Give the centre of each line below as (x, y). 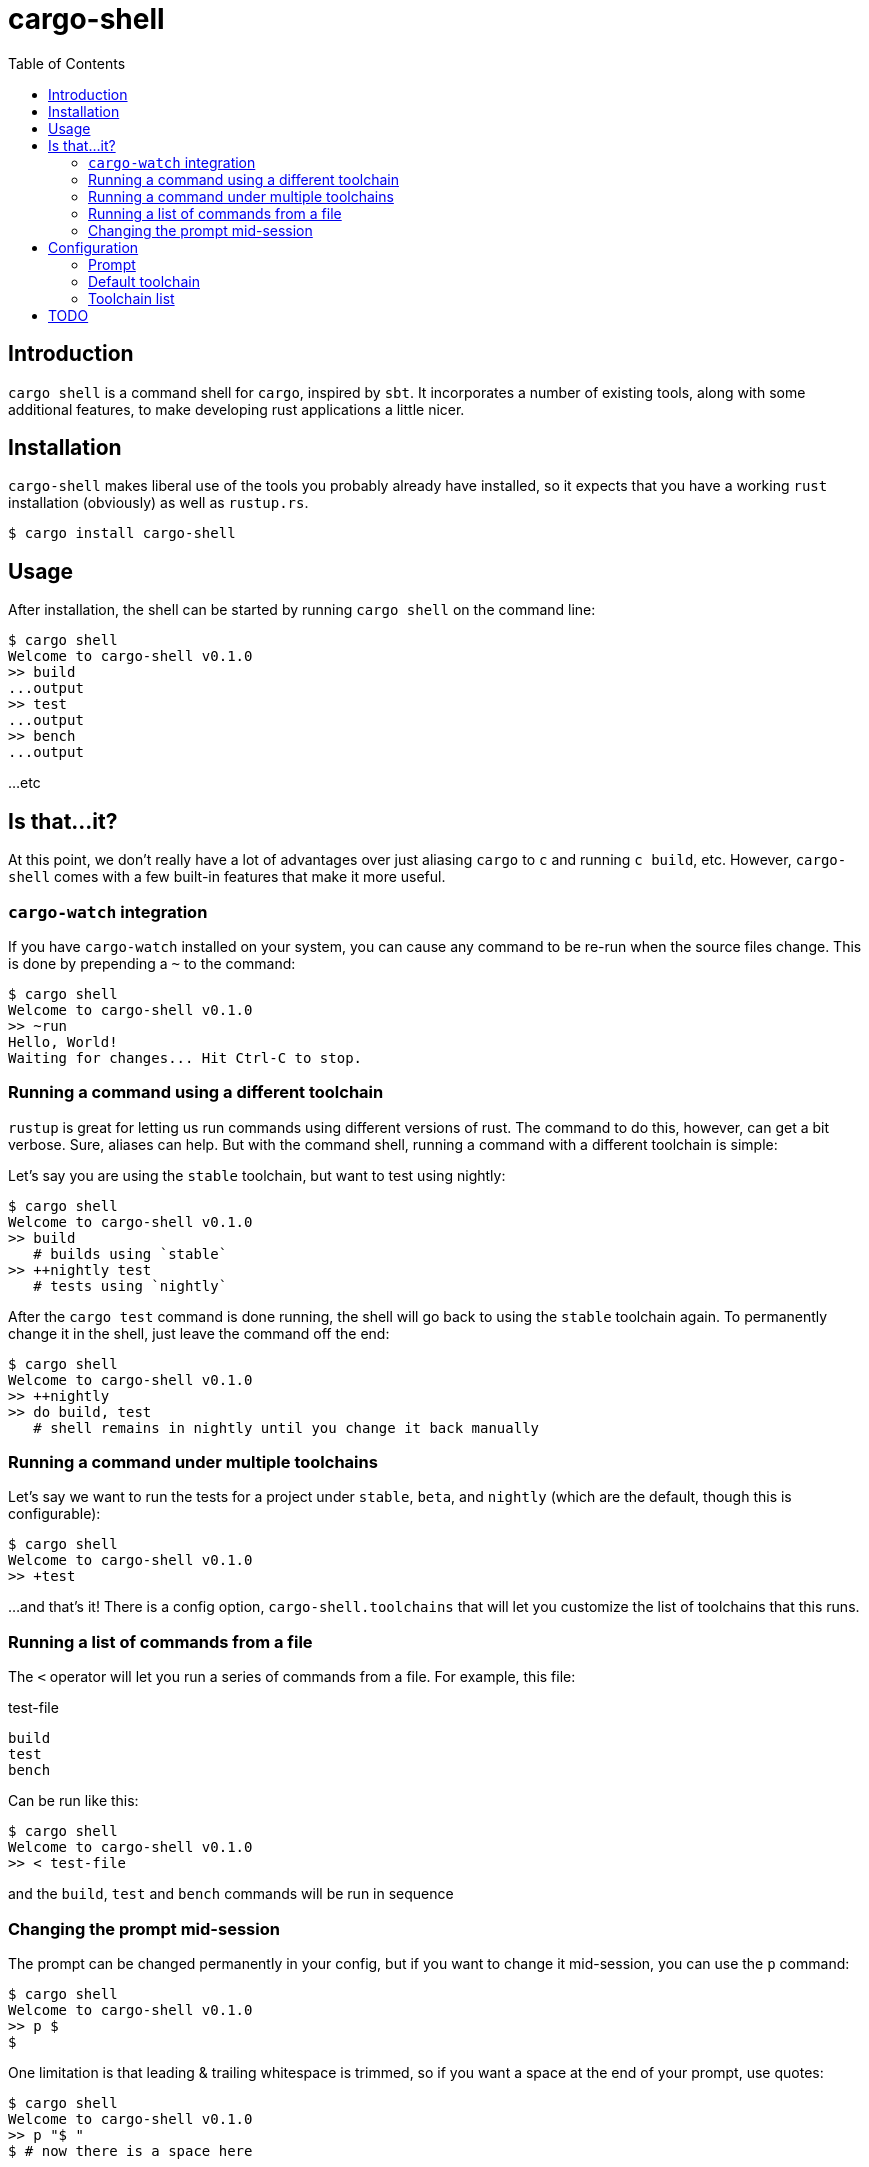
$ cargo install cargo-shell (122, 533)
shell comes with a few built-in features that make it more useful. (227, 877)
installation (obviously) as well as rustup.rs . (158, 503)
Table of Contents (67, 63)
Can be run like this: (73, 1801)
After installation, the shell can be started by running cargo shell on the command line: (302, 610)
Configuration (93, 247)
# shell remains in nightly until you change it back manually (286, 1427)
